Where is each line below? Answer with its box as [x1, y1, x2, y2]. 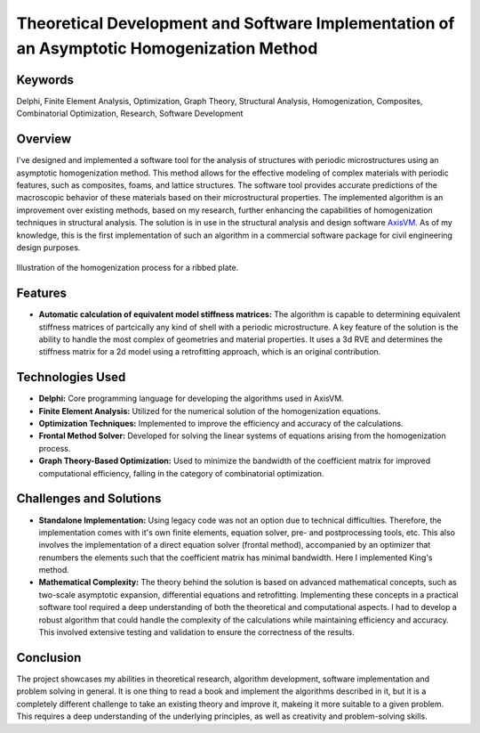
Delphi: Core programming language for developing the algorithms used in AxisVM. [38, 393, 344, 404]
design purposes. [16, 241, 81, 253]
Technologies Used [16, 370, 126, 385]
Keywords [16, 72, 75, 87]
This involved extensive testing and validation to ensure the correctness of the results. [38, 627, 355, 638]
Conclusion [16, 650, 82, 665]
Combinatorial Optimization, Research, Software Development [16, 108, 244, 119]
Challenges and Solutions [16, 491, 162, 507]
